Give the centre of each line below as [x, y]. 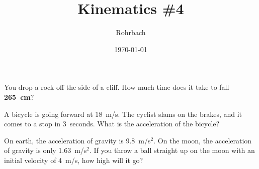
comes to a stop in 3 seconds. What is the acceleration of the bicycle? [112, 124]
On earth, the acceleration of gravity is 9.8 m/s [77, 140]
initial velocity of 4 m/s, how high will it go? [74, 160]
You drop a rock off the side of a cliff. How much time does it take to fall [117, 87]
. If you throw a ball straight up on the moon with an [172, 150]
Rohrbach [131, 32]
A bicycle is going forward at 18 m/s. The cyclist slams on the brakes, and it [123, 114]
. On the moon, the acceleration [203, 140]
